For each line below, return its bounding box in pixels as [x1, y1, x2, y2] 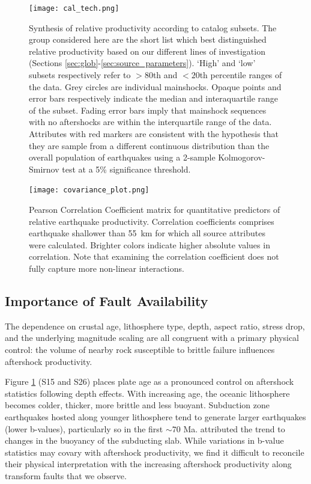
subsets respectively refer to [29, 69, 131, 81]
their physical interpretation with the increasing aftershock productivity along [5, 458, 292, 470]
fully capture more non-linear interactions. [29, 262, 184, 274]
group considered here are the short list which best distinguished [29, 33, 267, 46]
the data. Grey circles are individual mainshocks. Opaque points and [29, 80, 282, 93]
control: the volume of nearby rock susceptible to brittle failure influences [5, 343, 275, 355]
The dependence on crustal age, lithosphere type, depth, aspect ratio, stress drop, [5, 319, 305, 332]
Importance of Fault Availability [5, 291, 208, 310]
